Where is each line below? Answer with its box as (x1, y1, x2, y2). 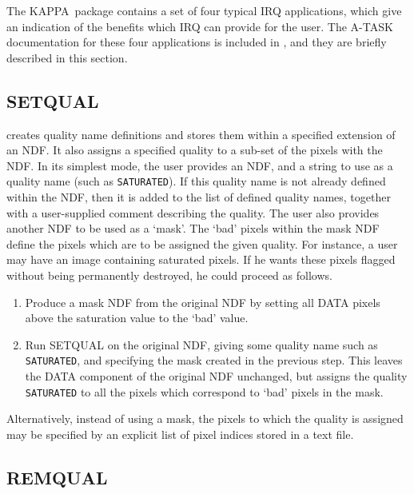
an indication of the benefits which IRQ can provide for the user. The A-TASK (6, 18, 393, 34)
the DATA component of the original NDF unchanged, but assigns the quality (25, 368, 408, 384)
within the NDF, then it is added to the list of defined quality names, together (6, 189, 391, 205)
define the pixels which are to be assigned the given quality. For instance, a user (6, 235, 398, 252)
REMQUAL (6, 464, 108, 489)
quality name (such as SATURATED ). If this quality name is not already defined (6, 173, 386, 189)
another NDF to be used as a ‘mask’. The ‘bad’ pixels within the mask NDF (6, 220, 380, 237)
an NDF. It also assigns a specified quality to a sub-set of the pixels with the (6, 141, 383, 158)
